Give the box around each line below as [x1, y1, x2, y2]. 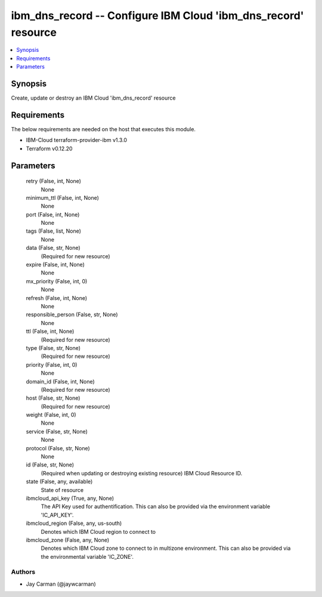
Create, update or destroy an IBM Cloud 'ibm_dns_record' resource [11, 94, 176, 101]
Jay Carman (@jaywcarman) [26, 580, 97, 587]
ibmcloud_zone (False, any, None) [26, 536, 110, 543]
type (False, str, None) [26, 344, 80, 351]
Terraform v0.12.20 [26, 145, 73, 152]
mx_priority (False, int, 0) [26, 277, 88, 284]
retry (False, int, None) [26, 178, 82, 185]
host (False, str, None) [26, 394, 80, 402]
